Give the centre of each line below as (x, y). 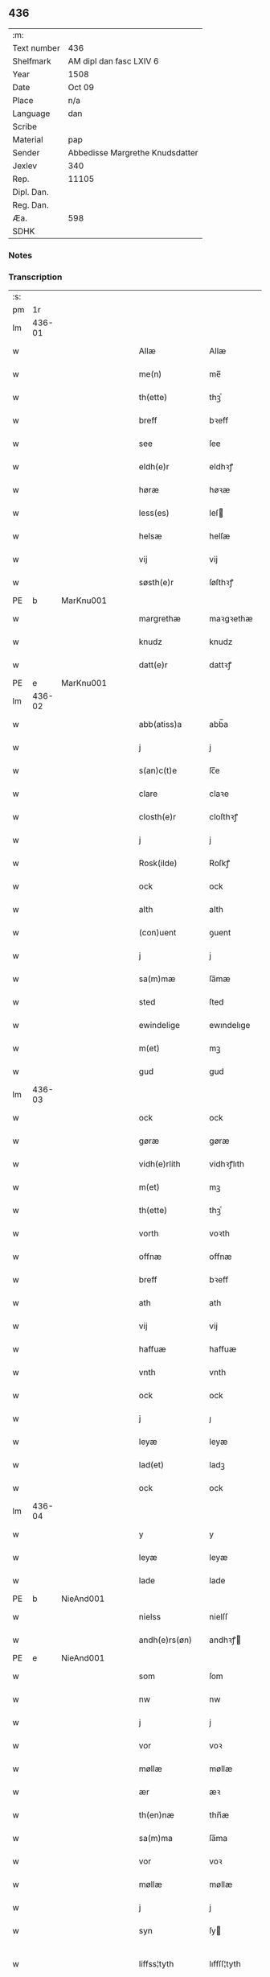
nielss (150, 1617)
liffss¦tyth (156, 1964)
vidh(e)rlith (160, 1164)
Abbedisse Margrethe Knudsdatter (133, 152)
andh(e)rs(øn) (166, 1640)
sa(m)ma (155, 1839)
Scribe (25, 126)
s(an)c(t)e (158, 770)
